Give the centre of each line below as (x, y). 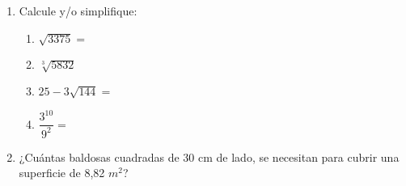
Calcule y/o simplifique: (78, 11)
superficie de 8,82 (62, 173)
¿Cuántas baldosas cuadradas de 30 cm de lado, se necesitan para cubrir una (209, 156)
